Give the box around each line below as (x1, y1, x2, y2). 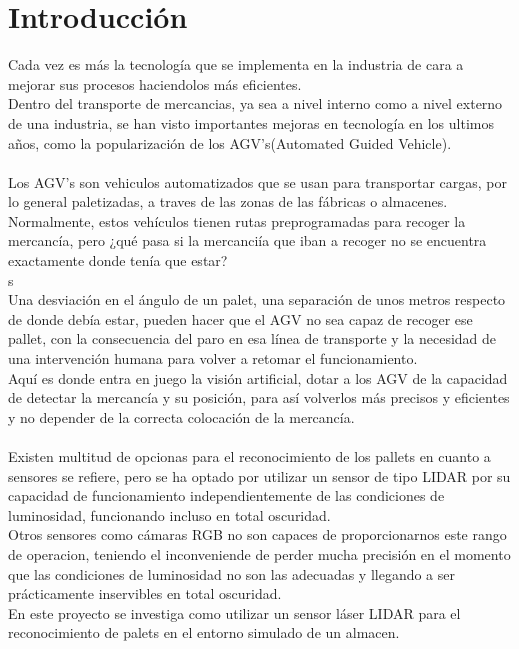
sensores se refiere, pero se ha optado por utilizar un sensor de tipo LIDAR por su (8, 465, 511, 486)
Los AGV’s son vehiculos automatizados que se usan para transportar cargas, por (8, 171, 507, 192)
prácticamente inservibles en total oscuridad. (8, 583, 282, 604)
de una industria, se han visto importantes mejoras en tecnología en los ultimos (8, 112, 494, 133)
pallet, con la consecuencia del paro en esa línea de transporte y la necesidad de (8, 328, 497, 349)
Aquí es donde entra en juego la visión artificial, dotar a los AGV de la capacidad (8, 367, 508, 388)
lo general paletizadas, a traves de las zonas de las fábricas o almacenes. (8, 191, 448, 212)
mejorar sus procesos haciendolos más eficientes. (8, 73, 302, 94)
